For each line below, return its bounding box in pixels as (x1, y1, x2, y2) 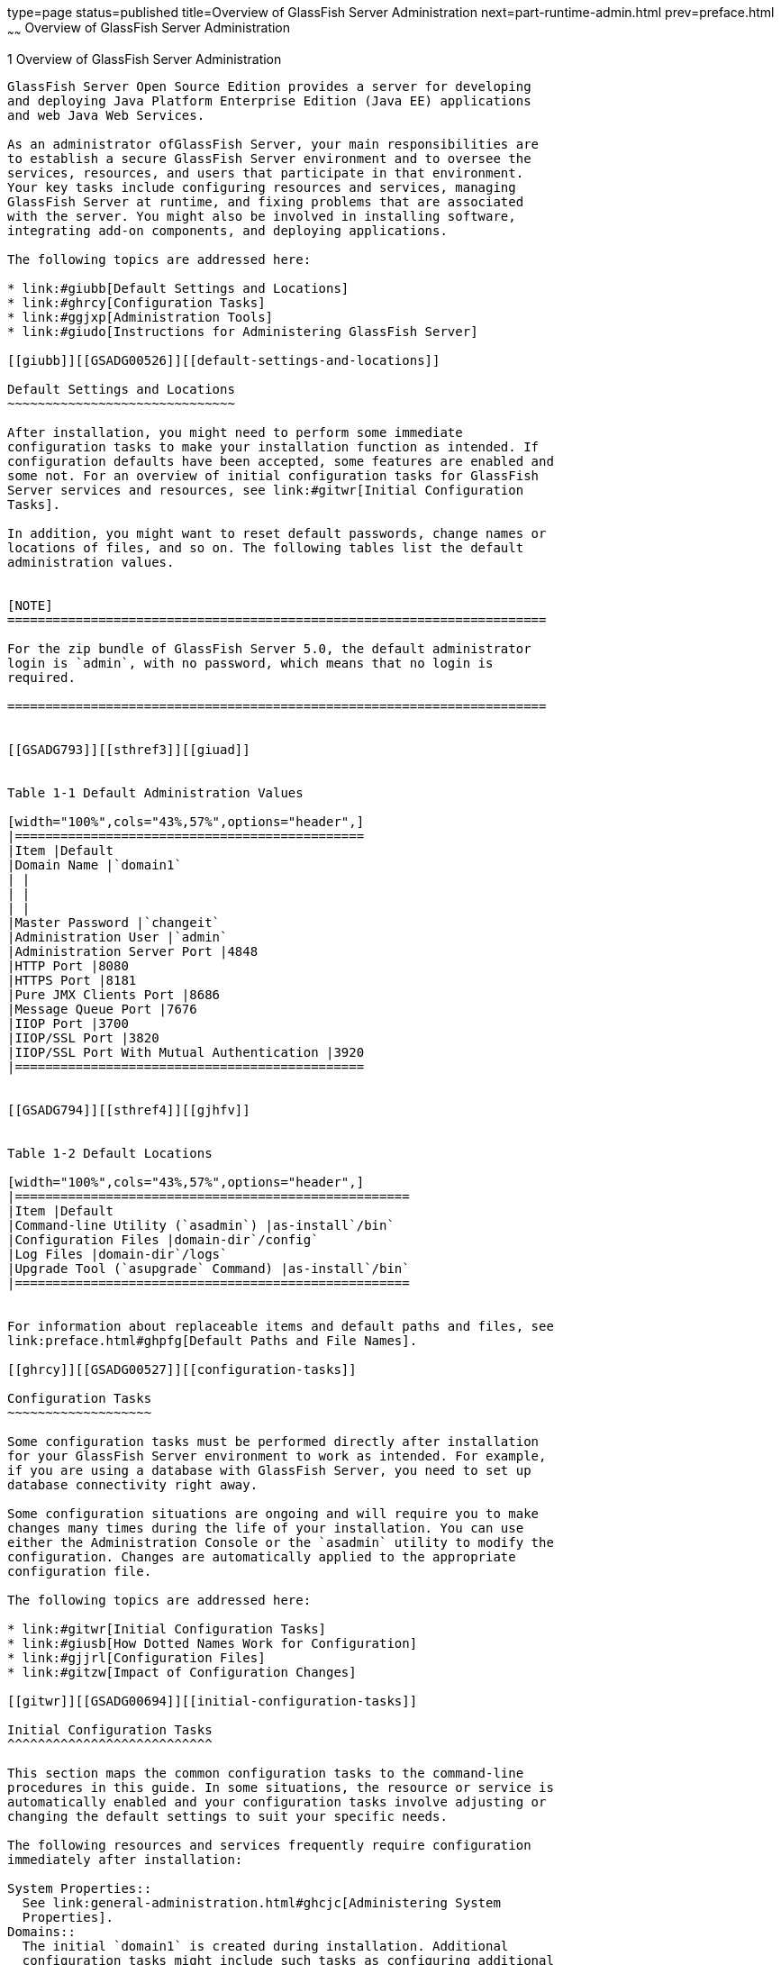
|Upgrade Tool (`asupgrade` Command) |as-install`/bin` (7, 1260, 410, 1276)
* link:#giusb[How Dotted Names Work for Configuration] (7, 1635, 418, 1651)
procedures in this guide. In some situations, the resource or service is (7, 1779, 554, 1795)
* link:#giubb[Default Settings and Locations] (7, 280, 350, 296)
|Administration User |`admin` (7, 929, 228, 944)
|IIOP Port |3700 (7, 1015, 129, 1031)
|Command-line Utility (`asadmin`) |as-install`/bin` (7, 1217, 395, 1233)
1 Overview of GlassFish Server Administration (7, 50, 282, 67)
